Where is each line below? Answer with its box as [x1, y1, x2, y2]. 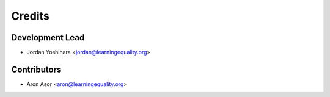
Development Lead [11, 32, 85, 43]
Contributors [11, 64, 62, 74]
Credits [11, 9, 50, 23]
